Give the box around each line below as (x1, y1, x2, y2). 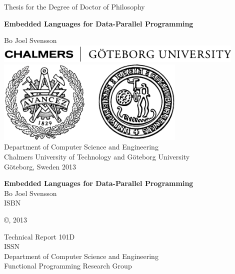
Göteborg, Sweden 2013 (4, 161, 76, 171)
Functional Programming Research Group (4, 260, 132, 271)
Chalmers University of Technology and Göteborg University (4, 151, 190, 161)
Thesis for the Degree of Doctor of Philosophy (4, 1, 145, 11)
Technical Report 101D (4, 231, 75, 241)
